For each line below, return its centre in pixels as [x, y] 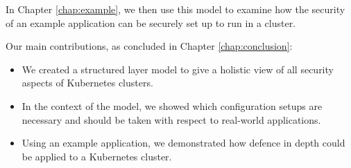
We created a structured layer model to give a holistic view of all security [178, 69]
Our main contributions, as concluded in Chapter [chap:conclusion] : [149, 46]
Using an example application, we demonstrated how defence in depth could [183, 143]
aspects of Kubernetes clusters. [87, 83]
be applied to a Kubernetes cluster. [97, 156]
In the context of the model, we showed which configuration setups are [172, 105]
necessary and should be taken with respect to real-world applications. [171, 119]
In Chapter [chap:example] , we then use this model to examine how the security [175, 9]
